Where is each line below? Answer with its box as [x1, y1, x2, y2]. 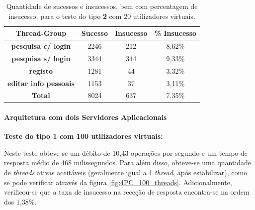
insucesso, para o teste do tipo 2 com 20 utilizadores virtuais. [8, 10, 195, 21]
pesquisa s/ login [11, 53, 71, 63]
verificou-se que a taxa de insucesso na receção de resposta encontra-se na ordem [4, 187, 250, 197]
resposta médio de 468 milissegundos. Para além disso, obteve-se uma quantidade [4, 157, 252, 168]
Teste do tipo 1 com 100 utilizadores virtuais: [4, 131, 163, 141]
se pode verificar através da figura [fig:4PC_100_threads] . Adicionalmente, [4, 177, 232, 187]
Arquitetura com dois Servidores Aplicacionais [4, 112, 167, 122]
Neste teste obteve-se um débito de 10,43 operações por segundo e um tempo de [4, 147, 248, 158]
